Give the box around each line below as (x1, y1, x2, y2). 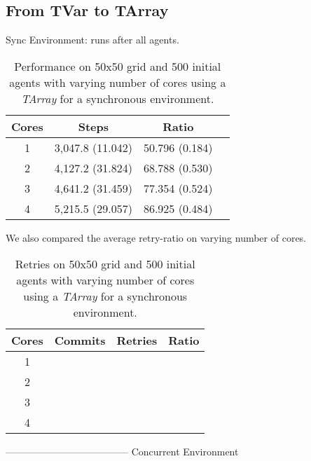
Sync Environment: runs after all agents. (6, 32, 179, 47)
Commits (54, 332, 106, 349)
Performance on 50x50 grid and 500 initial (14, 57, 221, 74)
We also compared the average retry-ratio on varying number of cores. (6, 230, 307, 245)
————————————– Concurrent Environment (6, 444, 239, 459)
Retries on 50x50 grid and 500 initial (15, 256, 195, 273)
